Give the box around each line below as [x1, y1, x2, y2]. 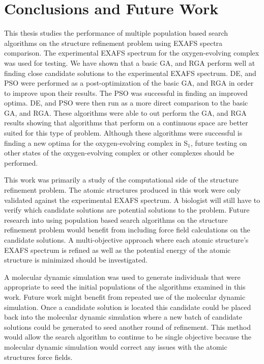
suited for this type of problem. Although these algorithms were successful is [4, 127, 243, 138]
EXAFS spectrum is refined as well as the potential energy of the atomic [4, 244, 231, 255]
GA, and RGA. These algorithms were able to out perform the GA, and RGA [4, 107, 247, 118]
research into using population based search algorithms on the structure [4, 214, 228, 225]
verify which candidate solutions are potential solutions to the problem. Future [4, 204, 250, 215]
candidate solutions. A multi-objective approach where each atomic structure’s [4, 235, 249, 245]
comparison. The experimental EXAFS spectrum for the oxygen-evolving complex [4, 47, 259, 58]
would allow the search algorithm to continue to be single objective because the [4, 331, 251, 342]
